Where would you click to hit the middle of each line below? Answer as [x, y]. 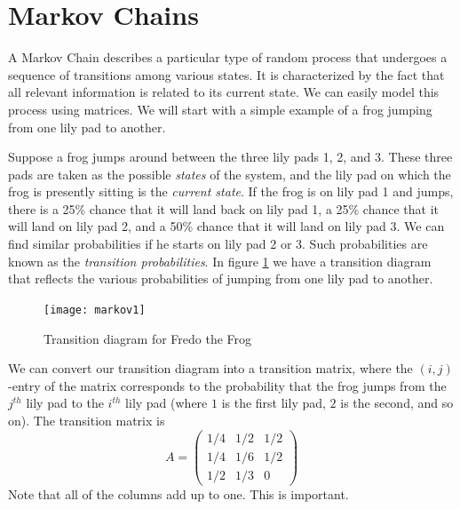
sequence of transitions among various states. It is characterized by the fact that [226, 74]
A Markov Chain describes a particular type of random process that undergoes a [228, 57]
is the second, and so [397, 403]
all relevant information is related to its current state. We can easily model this [224, 92]
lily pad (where [167, 403]
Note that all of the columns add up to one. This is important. [178, 493]
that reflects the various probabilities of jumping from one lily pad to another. [221, 278]
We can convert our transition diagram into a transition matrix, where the [210, 368]
